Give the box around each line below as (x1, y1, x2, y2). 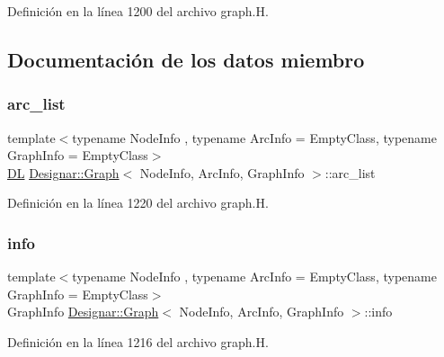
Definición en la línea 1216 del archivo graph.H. (7, 332, 269, 351)
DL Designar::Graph (7, 163, 120, 182)
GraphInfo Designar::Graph (7, 302, 159, 321)
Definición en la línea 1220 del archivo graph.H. (7, 193, 269, 212)
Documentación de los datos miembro (7, 45, 365, 73)
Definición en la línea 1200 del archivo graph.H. (7, 2, 269, 20)
